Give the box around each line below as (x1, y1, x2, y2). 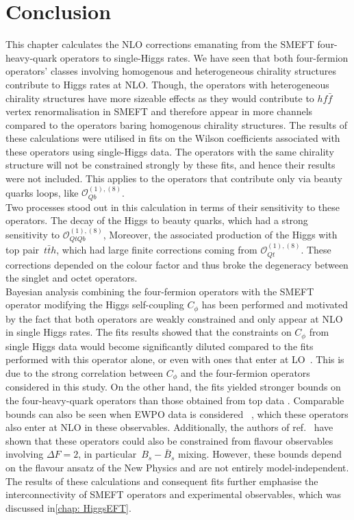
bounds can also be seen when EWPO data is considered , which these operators (5, 406, 349, 421)
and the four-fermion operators (180, 366, 310, 380)
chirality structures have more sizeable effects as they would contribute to (5, 90, 314, 105)
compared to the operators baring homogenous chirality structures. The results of (5, 117, 347, 132)
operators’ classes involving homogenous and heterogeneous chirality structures (5, 64, 337, 78)
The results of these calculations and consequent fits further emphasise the (5, 473, 318, 488)
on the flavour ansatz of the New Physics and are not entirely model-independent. (5, 460, 349, 475)
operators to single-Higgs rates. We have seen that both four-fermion (60, 50, 349, 64)
